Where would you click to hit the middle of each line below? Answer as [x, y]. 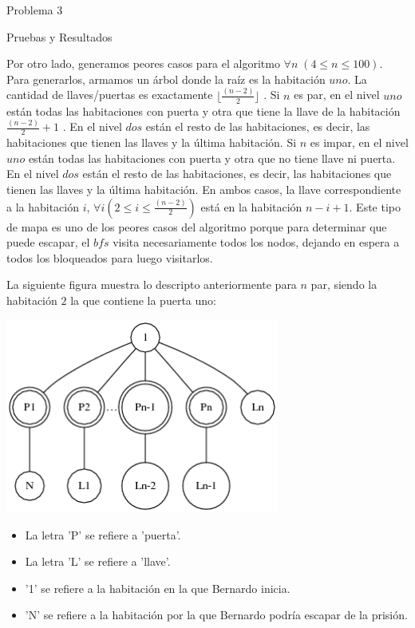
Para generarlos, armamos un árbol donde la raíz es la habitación [166, 79]
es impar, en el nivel [359, 142]
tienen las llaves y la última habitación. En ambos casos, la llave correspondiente [204, 190]
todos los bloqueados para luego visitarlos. [110, 257]
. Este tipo [375, 206]
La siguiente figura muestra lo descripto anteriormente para [152, 284]
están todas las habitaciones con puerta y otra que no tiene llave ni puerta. [212, 158]
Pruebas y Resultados [59, 36]
